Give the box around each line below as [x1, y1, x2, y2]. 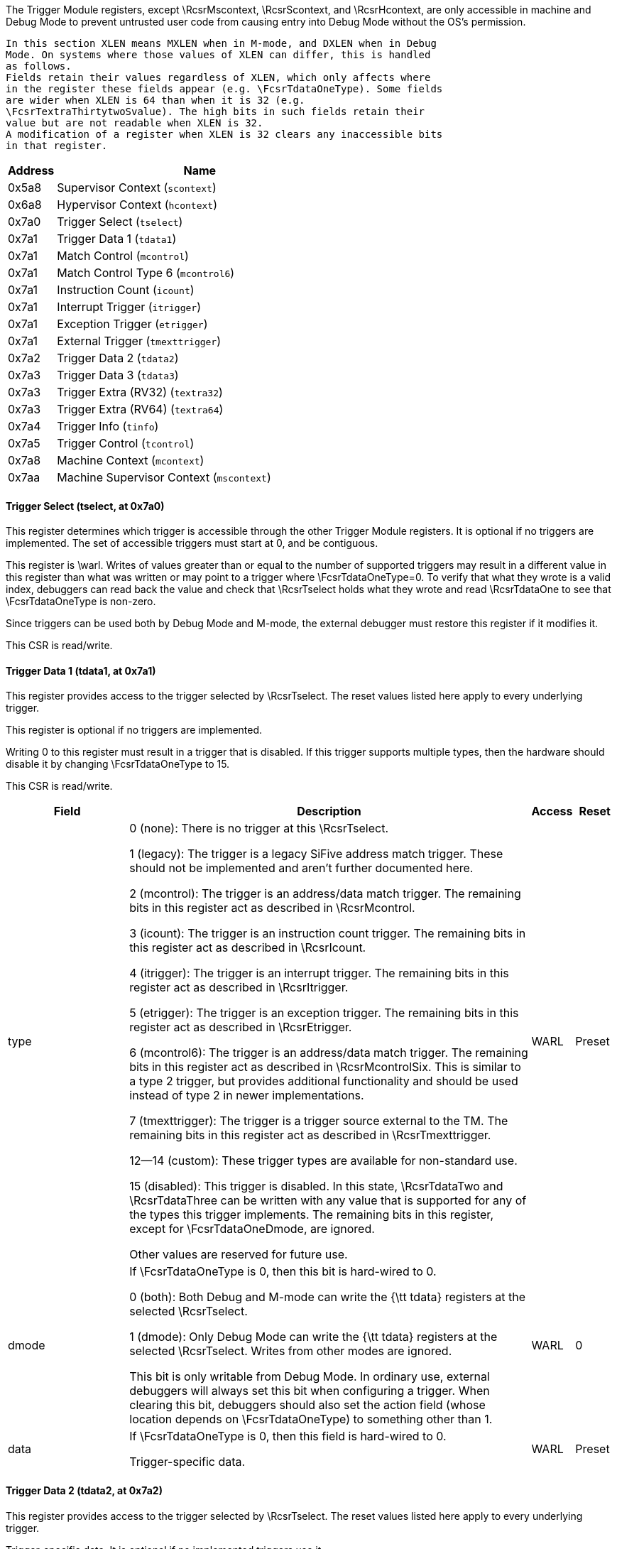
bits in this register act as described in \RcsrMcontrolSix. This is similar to [129, 1060, 521, 1075]
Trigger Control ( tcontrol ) [57, 436, 195, 450]
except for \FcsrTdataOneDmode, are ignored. [129, 1222, 375, 1237]
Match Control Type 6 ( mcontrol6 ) [57, 266, 235, 280]
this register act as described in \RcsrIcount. [129, 940, 366, 955]
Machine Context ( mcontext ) [57, 453, 204, 467]
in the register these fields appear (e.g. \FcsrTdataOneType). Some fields [6, 83, 443, 94]
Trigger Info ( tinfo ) [57, 419, 159, 433]
